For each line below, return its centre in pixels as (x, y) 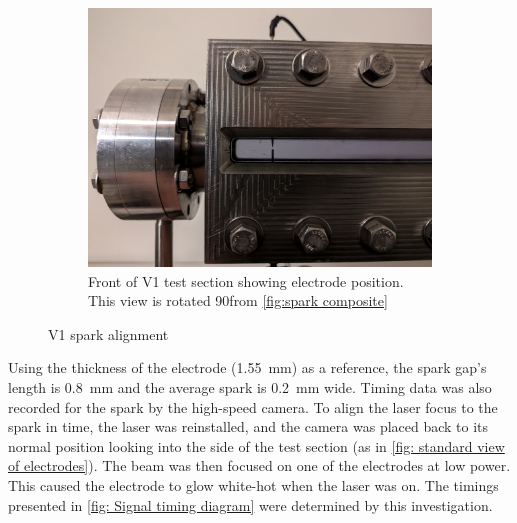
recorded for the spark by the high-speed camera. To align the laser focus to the (253, 406)
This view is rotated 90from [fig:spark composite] (238, 300)
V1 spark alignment (108, 333)
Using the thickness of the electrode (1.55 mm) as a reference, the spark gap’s (247, 367)
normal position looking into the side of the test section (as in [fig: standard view (256, 445)
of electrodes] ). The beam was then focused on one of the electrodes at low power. (259, 465)
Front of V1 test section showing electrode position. (246, 280)
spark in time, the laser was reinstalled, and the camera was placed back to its (248, 426)
